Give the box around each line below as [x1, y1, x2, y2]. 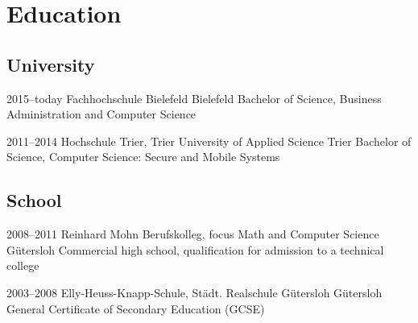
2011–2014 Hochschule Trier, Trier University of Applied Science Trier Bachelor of [6, 132, 412, 149]
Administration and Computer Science [6, 106, 197, 122]
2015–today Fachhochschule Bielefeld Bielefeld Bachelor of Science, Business [6, 89, 382, 106]
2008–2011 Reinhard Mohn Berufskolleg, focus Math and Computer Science [6, 226, 379, 242]
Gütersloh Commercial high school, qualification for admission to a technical [6, 241, 384, 258]
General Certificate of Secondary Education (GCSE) [6, 300, 265, 317]
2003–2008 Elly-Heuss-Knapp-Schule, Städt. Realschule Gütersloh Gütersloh [6, 284, 383, 300]
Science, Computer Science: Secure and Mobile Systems [6, 148, 280, 165]
